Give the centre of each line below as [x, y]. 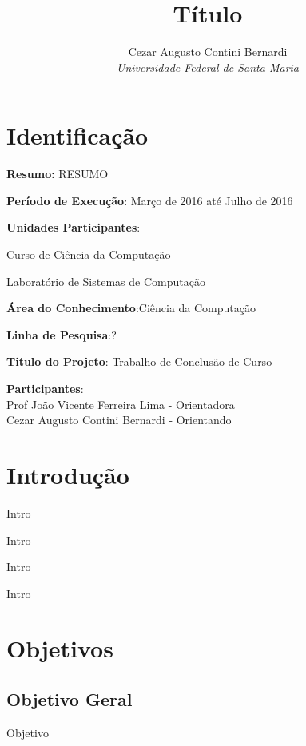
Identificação [77, 135]
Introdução [68, 474]
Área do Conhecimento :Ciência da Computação [131, 308]
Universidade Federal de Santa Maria [207, 67]
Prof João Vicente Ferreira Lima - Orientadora [121, 404]
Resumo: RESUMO [58, 174]
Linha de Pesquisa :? [62, 334]
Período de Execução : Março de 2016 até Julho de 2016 [150, 200]
